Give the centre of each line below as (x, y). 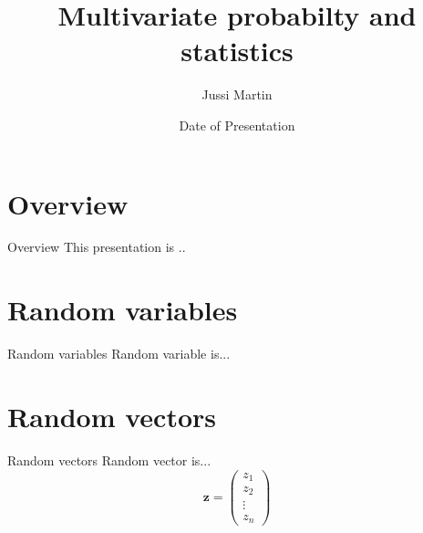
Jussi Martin (237, 94)
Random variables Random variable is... (119, 354)
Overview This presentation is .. (97, 247)
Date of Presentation (237, 125)
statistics (237, 51)
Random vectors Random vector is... (109, 460)
